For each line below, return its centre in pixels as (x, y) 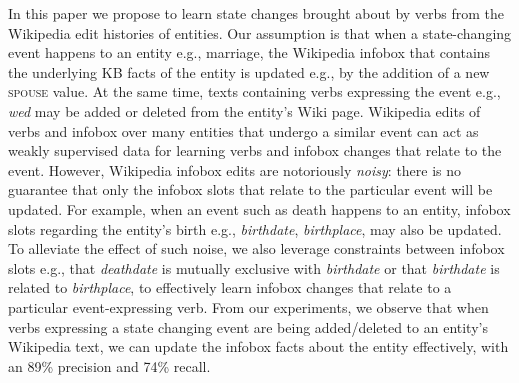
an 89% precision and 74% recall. (109, 365)
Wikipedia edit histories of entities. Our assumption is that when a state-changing (260, 32)
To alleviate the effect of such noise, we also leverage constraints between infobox (256, 248)
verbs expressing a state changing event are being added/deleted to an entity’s (248, 326)
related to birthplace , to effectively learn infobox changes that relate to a (230, 287)
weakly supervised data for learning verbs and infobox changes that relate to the (255, 150)
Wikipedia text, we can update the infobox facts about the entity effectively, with (258, 346)
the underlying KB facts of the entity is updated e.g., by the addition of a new (249, 71)
